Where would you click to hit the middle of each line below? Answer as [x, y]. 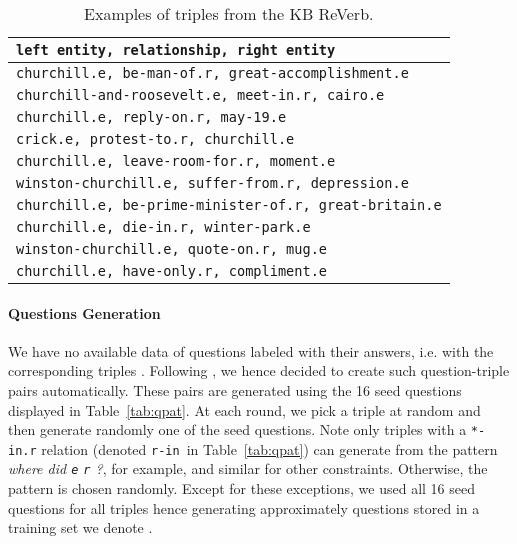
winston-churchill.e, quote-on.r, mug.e [171, 249]
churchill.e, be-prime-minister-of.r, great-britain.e [229, 205]
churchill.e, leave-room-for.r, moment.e [176, 161]
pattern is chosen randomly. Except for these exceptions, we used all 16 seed [242, 488]
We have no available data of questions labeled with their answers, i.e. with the [251, 350]
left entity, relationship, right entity [176, 50]
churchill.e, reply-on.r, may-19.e [151, 117]
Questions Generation [84, 312]
